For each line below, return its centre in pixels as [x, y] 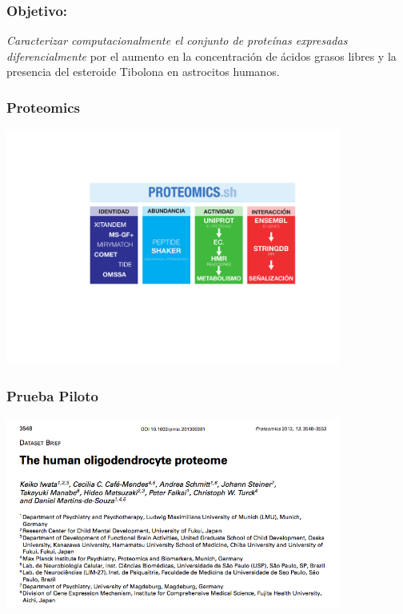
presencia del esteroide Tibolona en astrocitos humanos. [143, 72]
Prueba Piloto [52, 395]
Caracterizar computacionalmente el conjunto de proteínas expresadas [177, 40]
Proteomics [44, 107]
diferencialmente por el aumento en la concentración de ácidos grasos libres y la [201, 56]
